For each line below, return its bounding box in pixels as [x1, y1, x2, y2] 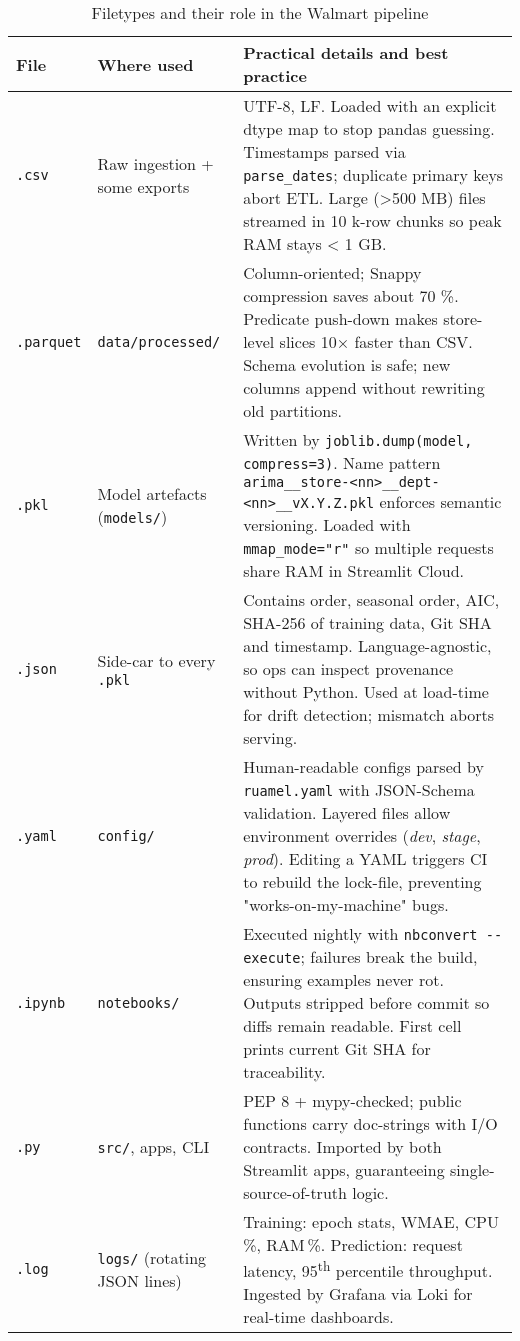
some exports [97, 174, 190, 198]
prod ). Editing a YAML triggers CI [243, 847, 488, 870]
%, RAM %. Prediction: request [243, 1233, 463, 1256]
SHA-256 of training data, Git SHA [243, 611, 492, 634]
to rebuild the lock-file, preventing [243, 870, 482, 893]
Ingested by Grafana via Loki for [243, 1282, 473, 1306]
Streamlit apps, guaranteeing [243, 1158, 445, 1181]
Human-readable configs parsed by [243, 755, 484, 778]
